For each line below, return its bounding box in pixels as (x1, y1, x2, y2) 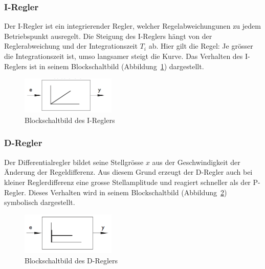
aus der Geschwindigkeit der (152, 156, 240, 167)
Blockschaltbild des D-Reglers (25, 255, 118, 265)
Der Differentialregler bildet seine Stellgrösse (4, 156, 144, 167)
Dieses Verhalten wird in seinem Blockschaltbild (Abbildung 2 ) (28, 187, 227, 197)
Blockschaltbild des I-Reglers (25, 114, 115, 125)
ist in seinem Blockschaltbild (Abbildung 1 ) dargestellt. (29, 60, 204, 71)
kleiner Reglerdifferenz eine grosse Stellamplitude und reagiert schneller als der (4, 176, 251, 187)
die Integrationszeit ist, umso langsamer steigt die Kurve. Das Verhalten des (4, 51, 243, 61)
